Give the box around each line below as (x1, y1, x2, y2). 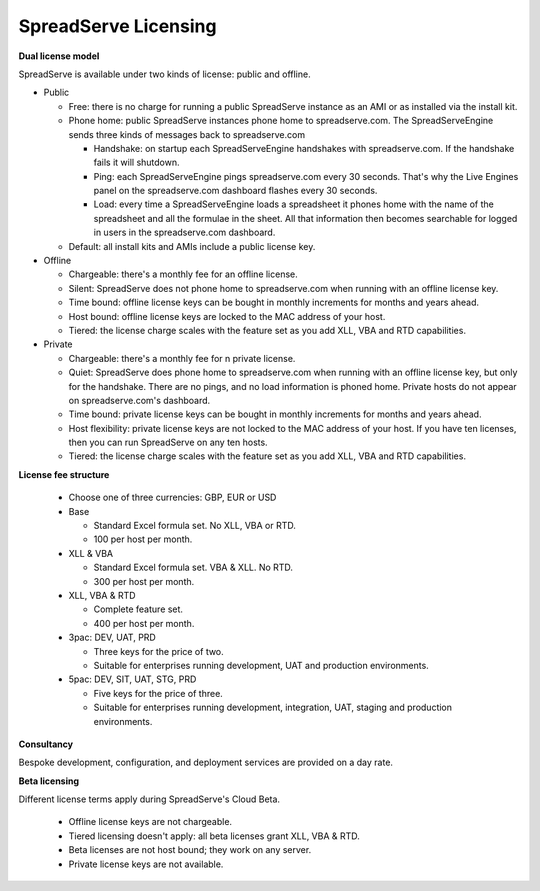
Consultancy (18, 738, 74, 750)
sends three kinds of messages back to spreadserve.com (68, 128, 305, 140)
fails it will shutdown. (93, 156, 180, 169)
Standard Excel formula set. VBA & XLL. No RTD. (93, 561, 294, 574)
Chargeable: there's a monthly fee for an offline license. (68, 268, 299, 280)
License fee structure (18, 468, 110, 480)
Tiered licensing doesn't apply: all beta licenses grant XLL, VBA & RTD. (68, 830, 360, 842)
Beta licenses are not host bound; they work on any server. (68, 844, 312, 856)
